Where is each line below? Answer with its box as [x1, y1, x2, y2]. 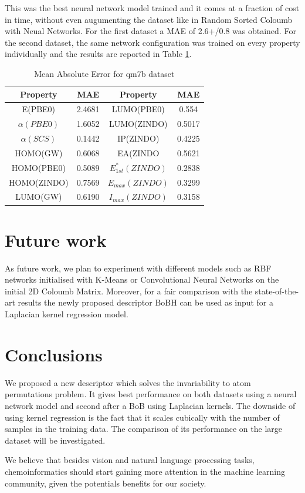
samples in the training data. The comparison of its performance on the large [5, 422, 283, 435]
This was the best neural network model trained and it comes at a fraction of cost [5, 2, 300, 14]
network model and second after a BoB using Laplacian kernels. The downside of [5, 399, 296, 411]
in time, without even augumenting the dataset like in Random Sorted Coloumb [5, 13, 293, 25]
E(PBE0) [22, 103, 56, 115]
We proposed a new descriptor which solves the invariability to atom [5, 376, 251, 388]
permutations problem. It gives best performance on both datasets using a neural [5, 388, 297, 400]
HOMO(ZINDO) [9, 176, 69, 188]
